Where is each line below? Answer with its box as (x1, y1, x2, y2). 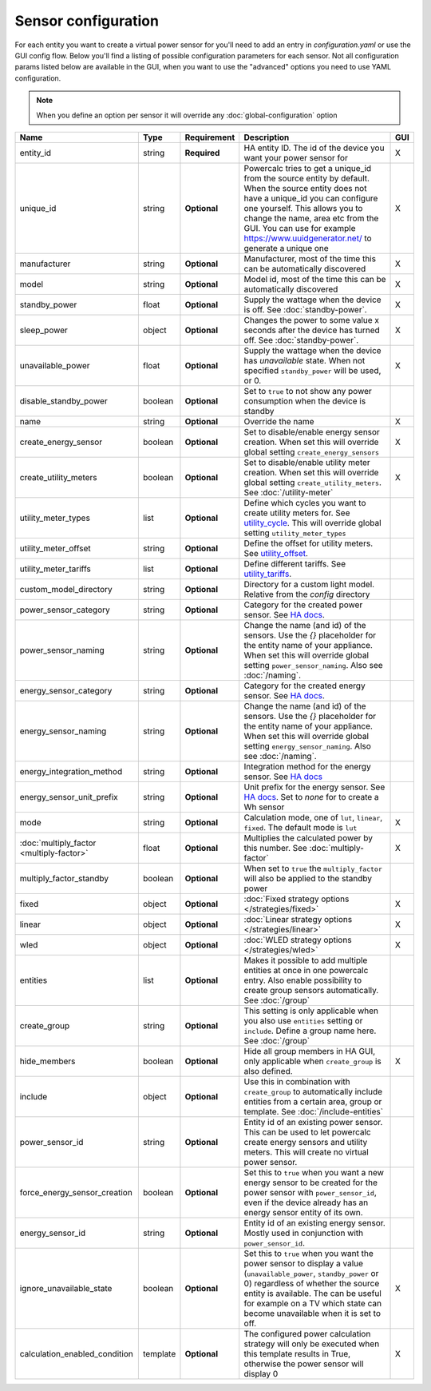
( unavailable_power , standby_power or (243, 1267, 379, 1278)
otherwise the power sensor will (243, 1358, 364, 1369)
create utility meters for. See (243, 507, 350, 519)
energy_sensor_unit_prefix (19, 791, 119, 802)
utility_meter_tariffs (19, 563, 91, 574)
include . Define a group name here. (243, 1025, 377, 1036)
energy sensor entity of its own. (243, 1206, 363, 1218)
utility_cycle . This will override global (243, 517, 382, 528)
